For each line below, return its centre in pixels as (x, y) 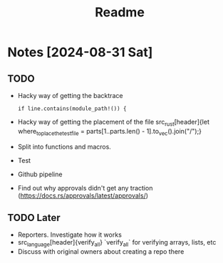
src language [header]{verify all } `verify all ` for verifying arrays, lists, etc (117, 243)
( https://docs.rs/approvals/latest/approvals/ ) (83, 195)
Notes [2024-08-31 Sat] (80, 52)
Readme (120, 12)
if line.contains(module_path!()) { (72, 109)
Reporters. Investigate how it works (70, 235)
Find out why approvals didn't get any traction (85, 188)
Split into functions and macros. (64, 146)
